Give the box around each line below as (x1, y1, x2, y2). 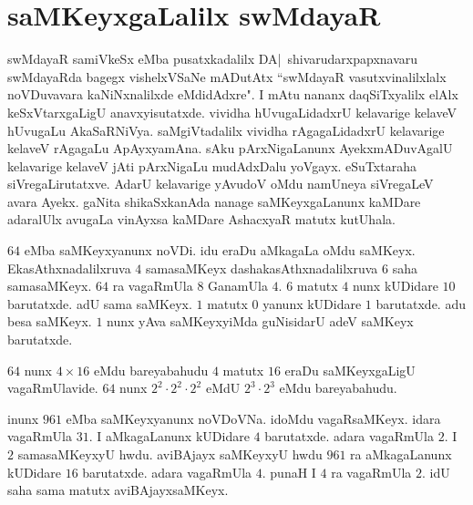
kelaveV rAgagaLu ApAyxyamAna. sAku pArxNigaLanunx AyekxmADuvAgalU (7, 139, 453, 158)
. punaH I (262, 462, 316, 481)
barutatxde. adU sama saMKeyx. (7, 294, 192, 313)
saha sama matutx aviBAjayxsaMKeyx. (7, 480, 229, 500)
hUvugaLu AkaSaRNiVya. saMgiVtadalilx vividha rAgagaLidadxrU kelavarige (7, 120, 445, 139)
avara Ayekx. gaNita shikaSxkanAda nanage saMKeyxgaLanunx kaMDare (7, 191, 421, 211)
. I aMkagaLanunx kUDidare (88, 427, 250, 446)
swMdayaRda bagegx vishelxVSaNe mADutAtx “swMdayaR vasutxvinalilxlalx (7, 67, 447, 86)
